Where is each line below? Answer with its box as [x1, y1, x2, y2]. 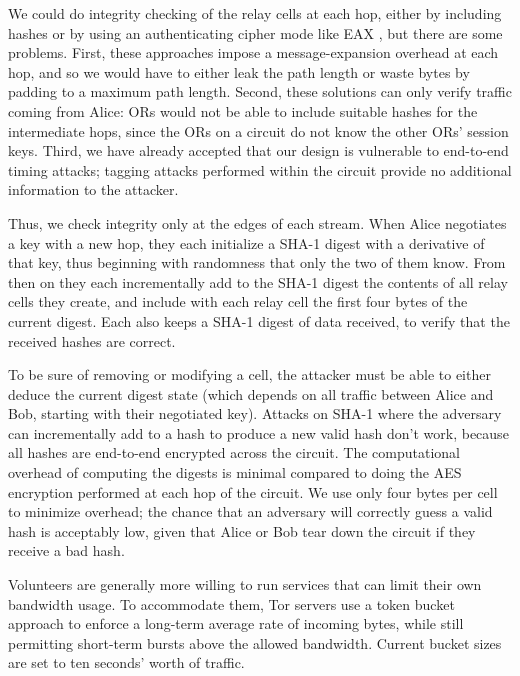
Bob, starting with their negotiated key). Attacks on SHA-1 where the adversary [8, 403, 502, 424]
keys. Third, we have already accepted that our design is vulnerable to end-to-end [8, 140, 509, 161]
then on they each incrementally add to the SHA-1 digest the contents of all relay [8, 271, 508, 292]
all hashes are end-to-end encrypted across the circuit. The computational [8, 442, 460, 463]
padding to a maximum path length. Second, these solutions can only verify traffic [8, 81, 512, 102]
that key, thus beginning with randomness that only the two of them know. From [8, 252, 506, 273]
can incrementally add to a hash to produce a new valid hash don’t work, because [8, 422, 509, 443]
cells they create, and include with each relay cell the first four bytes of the [8, 291, 468, 312]
